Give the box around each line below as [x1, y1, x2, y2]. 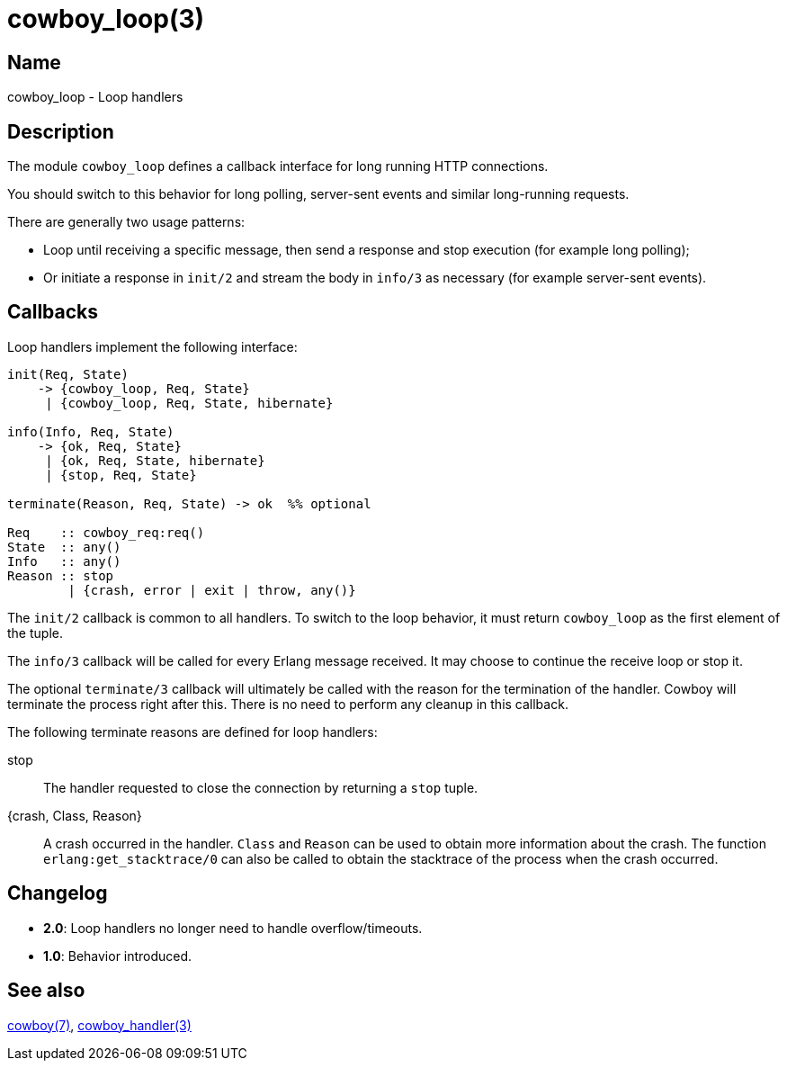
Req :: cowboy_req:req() [7, 525, 205, 540]
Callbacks [7, 301, 99, 324]
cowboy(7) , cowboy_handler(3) [7, 1017, 192, 1033]
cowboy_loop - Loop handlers [7, 89, 183, 105]
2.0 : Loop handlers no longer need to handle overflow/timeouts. [43, 920, 423, 936]
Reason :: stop [7, 568, 114, 583]
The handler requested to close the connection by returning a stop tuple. [43, 779, 478, 795]
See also [7, 979, 85, 1002]
